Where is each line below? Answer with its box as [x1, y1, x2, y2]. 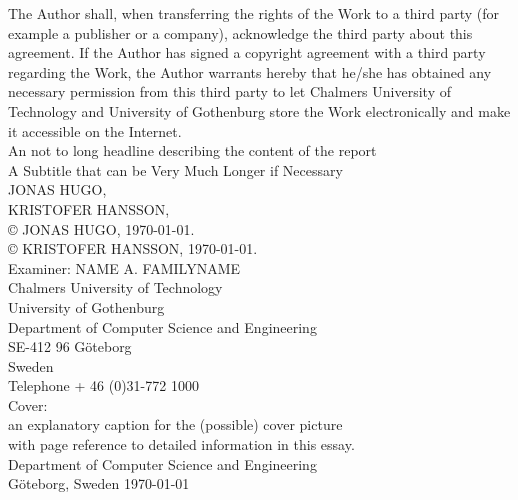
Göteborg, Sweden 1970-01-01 [8, 473, 190, 494]
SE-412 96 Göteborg [8, 336, 132, 357]
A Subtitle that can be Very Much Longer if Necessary [8, 159, 343, 180]
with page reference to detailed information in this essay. [8, 434, 355, 455]
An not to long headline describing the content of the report [8, 140, 377, 161]
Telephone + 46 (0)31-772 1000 [8, 375, 199, 396]
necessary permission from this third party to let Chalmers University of [8, 81, 451, 102]
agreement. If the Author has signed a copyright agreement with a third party [8, 42, 486, 63]
